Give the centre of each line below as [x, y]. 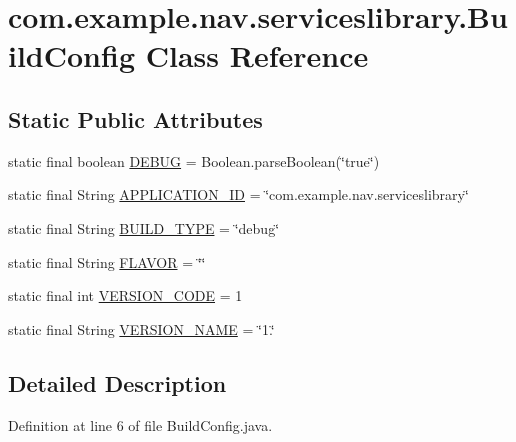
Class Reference [257, 55]
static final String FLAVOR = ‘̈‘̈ [107, 261]
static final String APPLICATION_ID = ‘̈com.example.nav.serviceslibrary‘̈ [238, 194]
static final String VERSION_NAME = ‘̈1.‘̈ [141, 328]
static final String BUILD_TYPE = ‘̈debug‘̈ [144, 227]
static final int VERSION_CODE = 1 [125, 295]
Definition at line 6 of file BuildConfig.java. [140, 424]
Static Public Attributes [135, 118]
